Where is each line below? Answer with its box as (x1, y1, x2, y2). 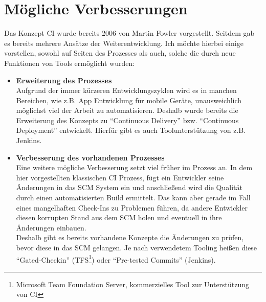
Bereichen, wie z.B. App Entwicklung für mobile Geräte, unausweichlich (16, 95, 242, 105)
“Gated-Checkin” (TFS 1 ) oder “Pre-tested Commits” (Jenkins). (16, 252, 216, 265)
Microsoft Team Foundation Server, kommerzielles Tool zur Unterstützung (16, 278, 250, 289)
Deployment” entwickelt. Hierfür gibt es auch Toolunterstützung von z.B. (16, 125, 246, 135)
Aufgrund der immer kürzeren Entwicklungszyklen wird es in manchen (16, 85, 237, 96)
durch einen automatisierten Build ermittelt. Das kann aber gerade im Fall (16, 192, 251, 203)
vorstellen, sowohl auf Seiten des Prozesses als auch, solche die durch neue (4, 48, 236, 58)
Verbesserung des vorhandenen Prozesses (16, 152, 165, 162)
